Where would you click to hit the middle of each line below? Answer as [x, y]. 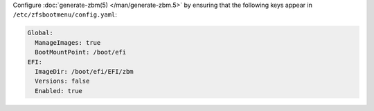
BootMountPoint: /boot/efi [81, 52]
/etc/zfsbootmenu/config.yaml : [65, 14]
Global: [40, 33]
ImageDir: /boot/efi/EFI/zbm [84, 71]
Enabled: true [59, 91]
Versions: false [62, 81]
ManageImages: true [68, 42]
